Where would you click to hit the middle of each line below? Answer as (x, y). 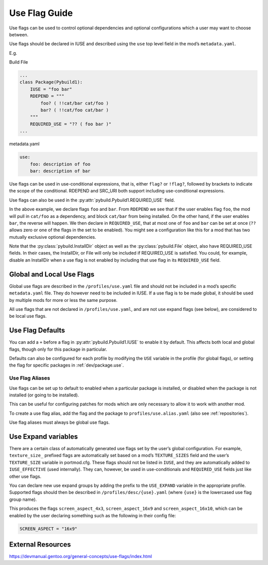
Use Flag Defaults (37, 330)
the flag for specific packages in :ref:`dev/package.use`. (67, 365)
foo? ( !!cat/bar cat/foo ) (75, 103)
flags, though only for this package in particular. (58, 349)
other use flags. (25, 476)
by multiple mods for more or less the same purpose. (63, 300)
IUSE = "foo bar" (51, 89)
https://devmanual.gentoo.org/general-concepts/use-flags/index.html (81, 557)
